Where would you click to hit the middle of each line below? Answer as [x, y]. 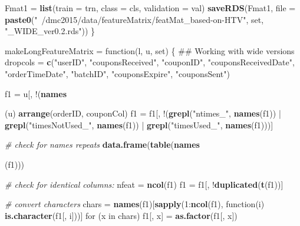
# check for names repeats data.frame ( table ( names [102, 144]
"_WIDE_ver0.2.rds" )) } [50, 31]
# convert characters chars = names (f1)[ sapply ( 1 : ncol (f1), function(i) [135, 204]
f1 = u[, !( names [36, 93]
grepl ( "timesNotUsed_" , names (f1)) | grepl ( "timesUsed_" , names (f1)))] [139, 124]
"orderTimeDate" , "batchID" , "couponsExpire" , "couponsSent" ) [117, 73]
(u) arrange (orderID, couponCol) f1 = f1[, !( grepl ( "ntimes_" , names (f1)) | [143, 113]
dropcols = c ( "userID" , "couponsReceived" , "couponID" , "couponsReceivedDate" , [150, 62]
